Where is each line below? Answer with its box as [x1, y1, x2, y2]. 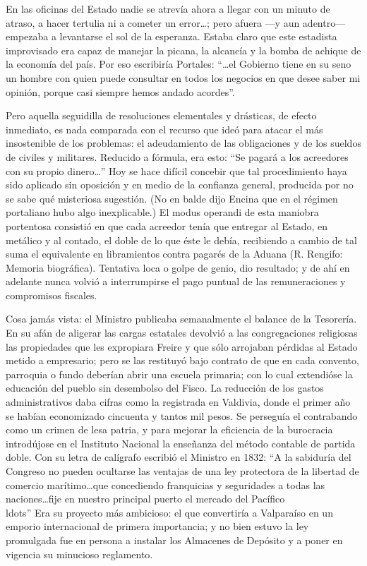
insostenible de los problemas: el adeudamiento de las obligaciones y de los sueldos [6, 136, 361, 150]
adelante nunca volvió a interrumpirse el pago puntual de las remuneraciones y [6, 274, 346, 289]
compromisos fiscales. [6, 287, 97, 302]
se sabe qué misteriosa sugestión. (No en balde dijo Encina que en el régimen [6, 191, 338, 205]
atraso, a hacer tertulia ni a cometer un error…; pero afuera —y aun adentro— [6, 15, 346, 30]
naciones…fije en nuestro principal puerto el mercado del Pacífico [6, 491, 285, 506]
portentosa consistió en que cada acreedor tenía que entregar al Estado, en [6, 218, 328, 233]
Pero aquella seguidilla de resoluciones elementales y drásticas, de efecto [6, 108, 317, 123]
